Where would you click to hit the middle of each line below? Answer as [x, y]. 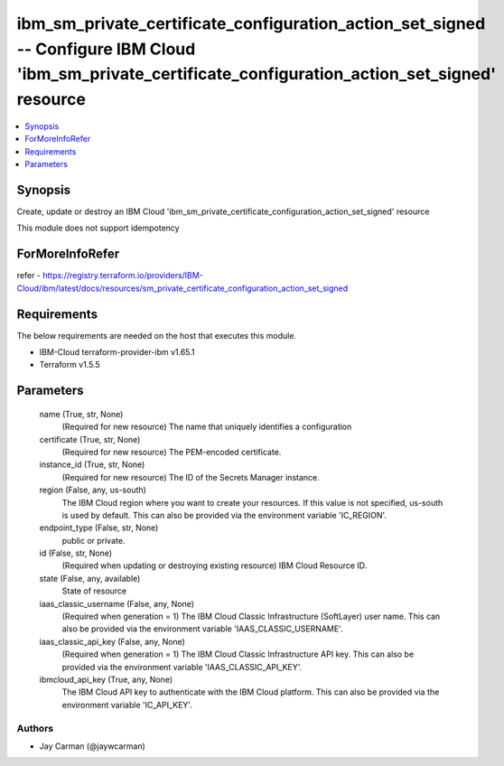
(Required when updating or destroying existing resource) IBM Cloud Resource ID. [215, 565]
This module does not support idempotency [98, 228]
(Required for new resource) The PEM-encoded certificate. [172, 452]
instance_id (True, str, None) [92, 464]
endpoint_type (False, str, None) [99, 528]
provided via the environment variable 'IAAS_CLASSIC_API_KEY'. [182, 667]
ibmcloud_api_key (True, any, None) [106, 679]
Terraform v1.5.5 [70, 365]
